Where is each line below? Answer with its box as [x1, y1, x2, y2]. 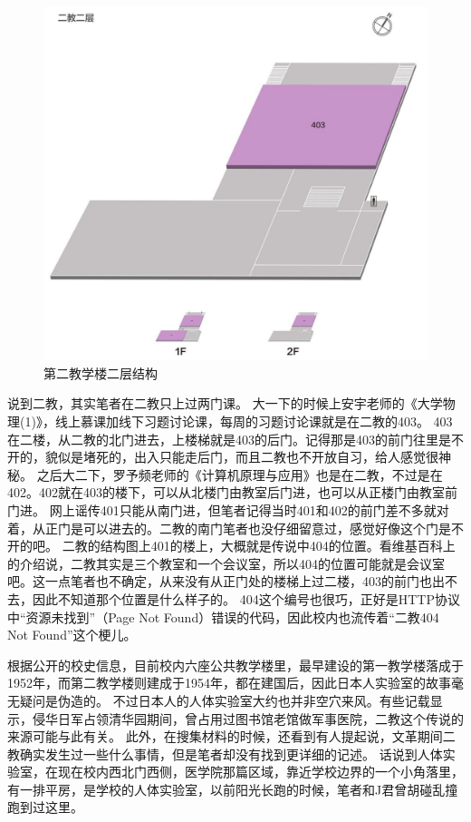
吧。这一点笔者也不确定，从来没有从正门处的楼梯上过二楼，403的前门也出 [7, 572, 445, 591]
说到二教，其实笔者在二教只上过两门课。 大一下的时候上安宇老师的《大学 [7, 394, 443, 413]
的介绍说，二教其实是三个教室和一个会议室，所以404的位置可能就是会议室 [7, 553, 445, 572]
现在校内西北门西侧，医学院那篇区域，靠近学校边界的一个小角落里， [57, 762, 464, 781]
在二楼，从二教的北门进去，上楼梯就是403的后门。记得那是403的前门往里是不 [7, 429, 464, 448]
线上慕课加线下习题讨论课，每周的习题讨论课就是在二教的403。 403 [54, 412, 453, 430]
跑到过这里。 [7, 798, 83, 817]
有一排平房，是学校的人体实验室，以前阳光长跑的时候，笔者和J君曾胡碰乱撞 [7, 779, 458, 798]
